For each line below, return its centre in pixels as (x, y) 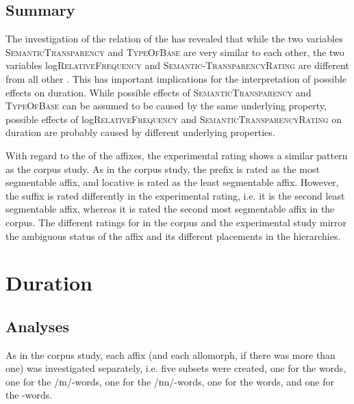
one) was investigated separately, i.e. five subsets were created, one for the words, (176, 368)
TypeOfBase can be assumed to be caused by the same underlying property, (166, 106)
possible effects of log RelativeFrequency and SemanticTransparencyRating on (174, 119)
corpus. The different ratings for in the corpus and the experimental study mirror (176, 222)
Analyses (37, 326)
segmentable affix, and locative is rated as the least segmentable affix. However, (172, 182)
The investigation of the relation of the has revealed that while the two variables (174, 39)
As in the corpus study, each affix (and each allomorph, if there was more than (170, 354)
